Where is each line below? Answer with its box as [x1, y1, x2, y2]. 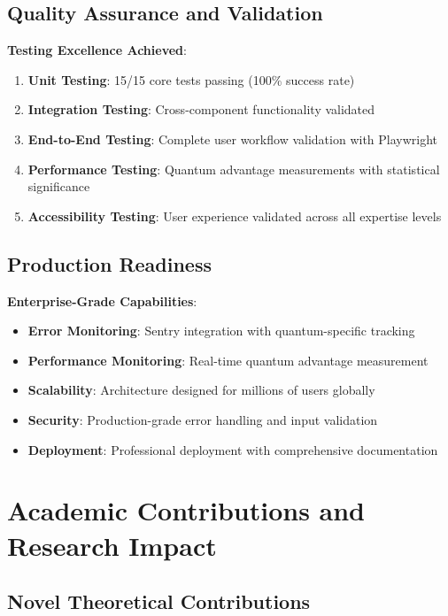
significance [27, 177, 90, 196]
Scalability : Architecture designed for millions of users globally [27, 381, 375, 399]
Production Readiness [7, 250, 212, 277]
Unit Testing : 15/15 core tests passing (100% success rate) [27, 70, 355, 89]
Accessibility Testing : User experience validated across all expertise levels [27, 206, 442, 225]
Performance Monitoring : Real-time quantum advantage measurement [27, 350, 429, 369]
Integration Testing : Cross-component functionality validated [27, 100, 375, 119]
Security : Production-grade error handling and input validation [27, 410, 378, 428]
